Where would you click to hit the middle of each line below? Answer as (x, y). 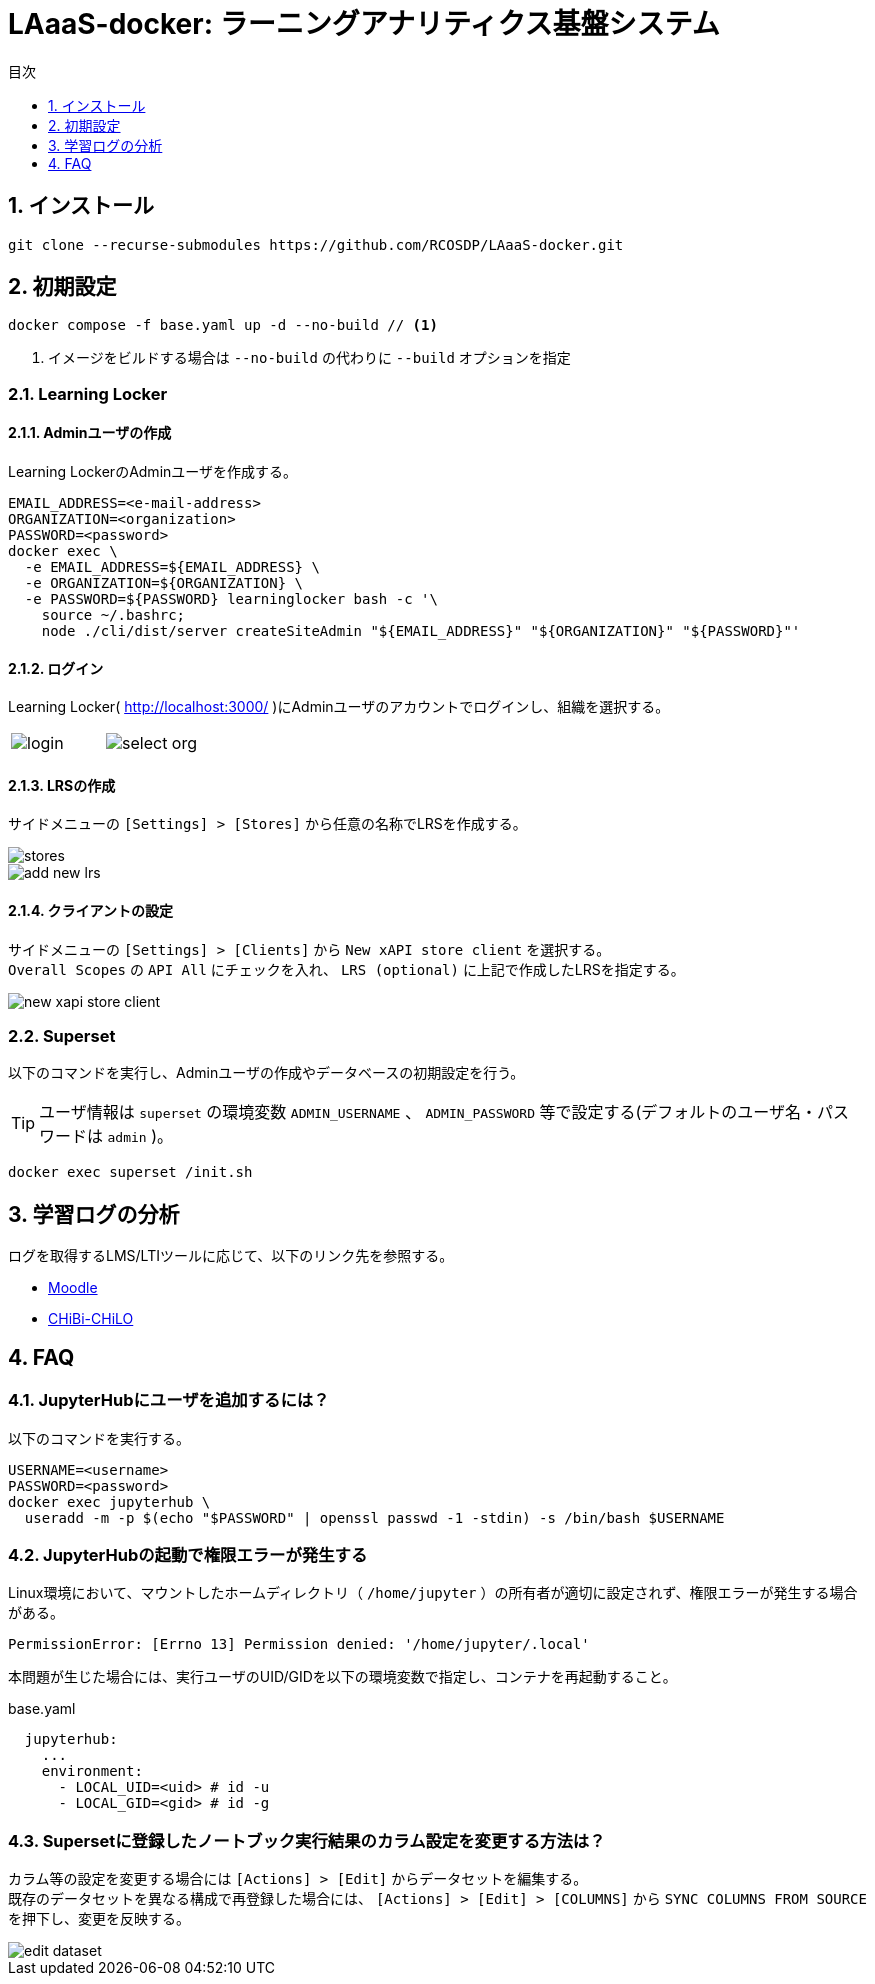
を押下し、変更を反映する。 (99, 1918)
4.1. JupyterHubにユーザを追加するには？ (169, 1400)
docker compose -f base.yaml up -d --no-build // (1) (223, 325)
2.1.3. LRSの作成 (62, 785)
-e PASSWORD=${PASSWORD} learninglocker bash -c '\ (231, 599)
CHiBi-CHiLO (91, 1319)
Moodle (73, 1288)
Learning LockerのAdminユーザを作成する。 (153, 472)
